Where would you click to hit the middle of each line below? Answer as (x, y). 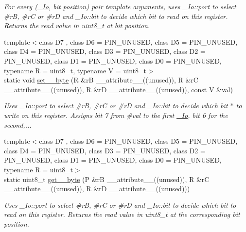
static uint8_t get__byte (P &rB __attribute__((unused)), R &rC (107, 179)
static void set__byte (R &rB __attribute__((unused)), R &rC (101, 80)
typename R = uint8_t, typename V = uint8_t (75, 70)
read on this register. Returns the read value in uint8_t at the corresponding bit (122, 214)
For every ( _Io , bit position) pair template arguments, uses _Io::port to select (120, 6)
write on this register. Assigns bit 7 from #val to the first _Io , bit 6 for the (116, 115)
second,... (18, 124)
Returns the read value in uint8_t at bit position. (77, 25)
